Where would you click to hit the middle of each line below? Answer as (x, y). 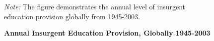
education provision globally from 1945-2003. (72, 16)
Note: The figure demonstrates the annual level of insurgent (95, 6)
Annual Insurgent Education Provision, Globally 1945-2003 (107, 33)
